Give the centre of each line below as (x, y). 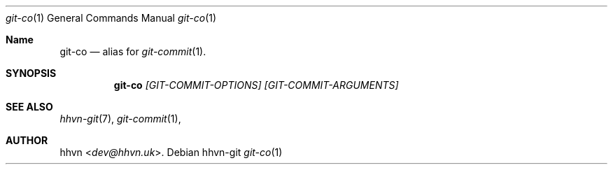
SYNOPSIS (31, 73)
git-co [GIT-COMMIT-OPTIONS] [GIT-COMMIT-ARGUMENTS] (256, 85)
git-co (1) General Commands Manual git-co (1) (111, 18)
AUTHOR (27, 140)
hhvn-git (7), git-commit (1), (120, 119)
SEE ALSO (29, 107)
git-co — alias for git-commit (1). (133, 51)
